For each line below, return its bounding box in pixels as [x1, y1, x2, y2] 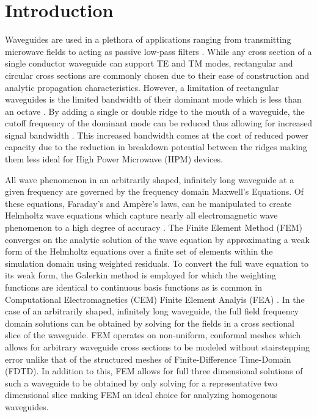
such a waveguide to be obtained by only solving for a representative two [5, 376, 277, 389]
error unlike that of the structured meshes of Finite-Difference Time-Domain [5, 352, 291, 365]
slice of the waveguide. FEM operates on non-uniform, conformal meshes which [5, 328, 301, 341]
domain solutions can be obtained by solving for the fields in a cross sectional [5, 316, 294, 329]
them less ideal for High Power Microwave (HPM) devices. [5, 153, 223, 165]
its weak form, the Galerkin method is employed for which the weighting [5, 269, 276, 281]
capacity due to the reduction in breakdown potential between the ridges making [5, 140, 307, 153]
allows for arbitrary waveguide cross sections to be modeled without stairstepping [5, 340, 310, 353]
